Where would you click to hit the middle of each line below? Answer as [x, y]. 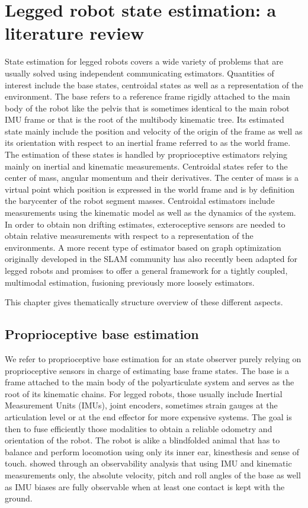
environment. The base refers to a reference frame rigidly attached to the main [147, 96]
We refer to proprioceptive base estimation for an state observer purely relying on [153, 358]
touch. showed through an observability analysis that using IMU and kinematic [148, 463]
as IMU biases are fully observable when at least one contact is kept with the [145, 486]
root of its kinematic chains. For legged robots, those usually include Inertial [144, 393]
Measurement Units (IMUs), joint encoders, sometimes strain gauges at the [141, 405]
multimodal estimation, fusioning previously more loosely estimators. [130, 282]
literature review [75, 33]
